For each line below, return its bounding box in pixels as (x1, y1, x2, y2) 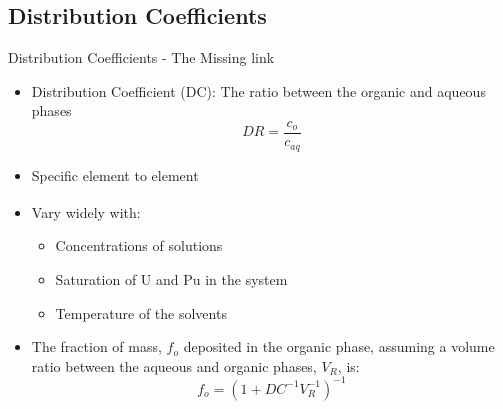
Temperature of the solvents (55, 302, 227, 323)
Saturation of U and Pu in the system (55, 268, 288, 289)
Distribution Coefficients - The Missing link (8, 47, 275, 68)
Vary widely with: (31, 201, 141, 222)
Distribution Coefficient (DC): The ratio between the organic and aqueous (31, 80, 486, 101)
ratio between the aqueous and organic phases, (31, 355, 317, 376)
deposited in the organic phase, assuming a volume (183, 336, 495, 357)
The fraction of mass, (31, 336, 162, 357)
